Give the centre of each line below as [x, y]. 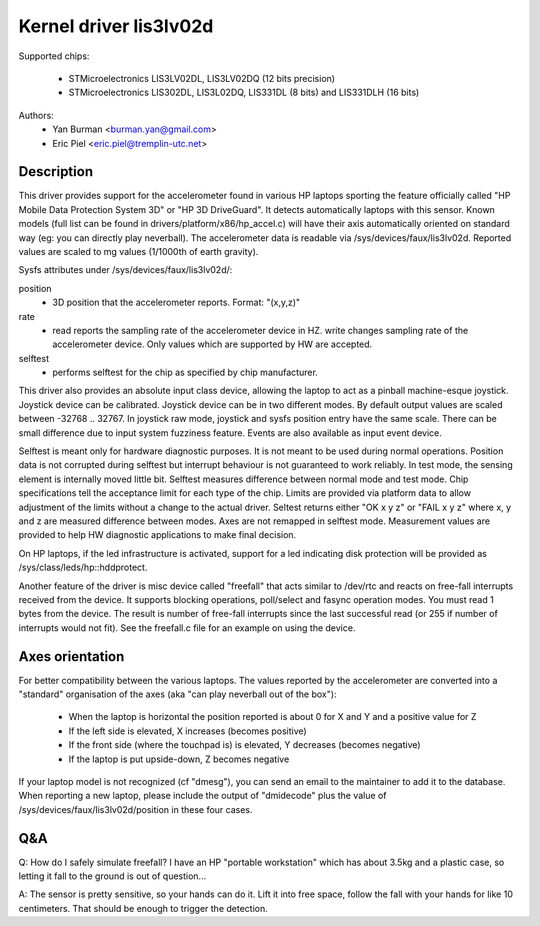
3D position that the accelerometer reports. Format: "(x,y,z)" [176, 302]
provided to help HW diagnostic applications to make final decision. [157, 535]
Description [56, 171]
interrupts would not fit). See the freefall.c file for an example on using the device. [187, 627]
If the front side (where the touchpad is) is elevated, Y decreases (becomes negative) [244, 745]
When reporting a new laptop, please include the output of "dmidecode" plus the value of [202, 796]
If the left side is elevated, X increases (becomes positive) [187, 731]
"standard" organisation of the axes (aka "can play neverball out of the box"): [177, 694]
